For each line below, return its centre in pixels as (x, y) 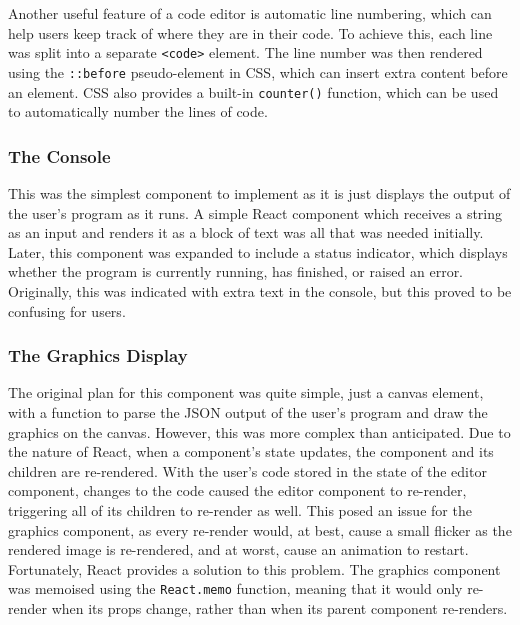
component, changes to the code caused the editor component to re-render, (237, 490)
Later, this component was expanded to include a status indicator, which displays (258, 251)
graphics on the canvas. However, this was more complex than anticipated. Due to (259, 431)
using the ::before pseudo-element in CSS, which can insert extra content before (258, 71)
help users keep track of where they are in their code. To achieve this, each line (250, 32)
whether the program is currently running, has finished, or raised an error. (236, 271)
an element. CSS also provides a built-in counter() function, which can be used (253, 91)
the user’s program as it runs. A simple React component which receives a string (255, 212)
